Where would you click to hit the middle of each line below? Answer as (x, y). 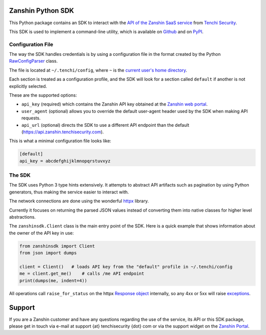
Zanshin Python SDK (42, 11)
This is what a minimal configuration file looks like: (60, 141)
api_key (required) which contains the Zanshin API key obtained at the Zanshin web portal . (115, 104)
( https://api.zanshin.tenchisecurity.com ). (63, 132)
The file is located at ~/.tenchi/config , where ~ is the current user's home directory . (98, 70)
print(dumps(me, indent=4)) (53, 280)
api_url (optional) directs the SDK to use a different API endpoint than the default (105, 125)
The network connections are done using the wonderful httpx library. (79, 201)
